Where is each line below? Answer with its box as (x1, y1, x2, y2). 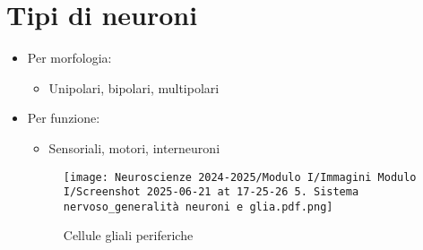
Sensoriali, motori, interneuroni (48, 138, 220, 157)
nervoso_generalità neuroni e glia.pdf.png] (63, 200, 333, 213)
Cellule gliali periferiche (63, 226, 194, 245)
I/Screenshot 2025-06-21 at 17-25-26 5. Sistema (63, 185, 359, 199)
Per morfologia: (27, 48, 112, 67)
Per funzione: (27, 108, 100, 127)
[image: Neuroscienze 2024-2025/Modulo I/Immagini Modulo (63, 170, 417, 184)
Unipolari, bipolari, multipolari (48, 78, 220, 97)
